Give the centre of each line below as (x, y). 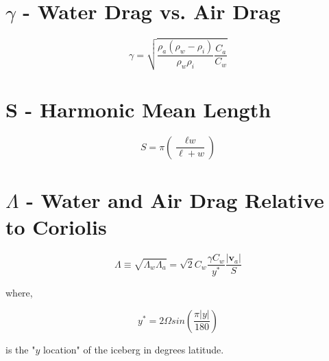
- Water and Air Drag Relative (175, 199)
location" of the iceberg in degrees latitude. (133, 349)
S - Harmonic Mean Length (138, 109)
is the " (21, 349)
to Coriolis (56, 227)
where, (19, 292)
